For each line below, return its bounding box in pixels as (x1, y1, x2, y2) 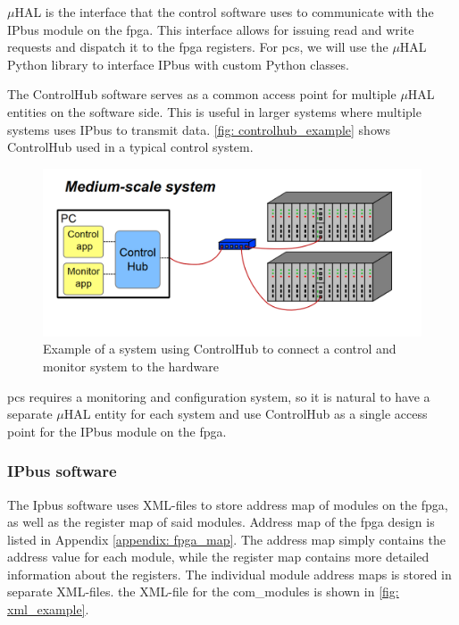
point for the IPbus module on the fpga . (7, 421, 227, 440)
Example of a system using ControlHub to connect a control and (43, 339, 396, 358)
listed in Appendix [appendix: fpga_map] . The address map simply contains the (7, 529, 446, 548)
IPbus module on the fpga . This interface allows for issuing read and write (7, 20, 414, 38)
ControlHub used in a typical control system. (7, 137, 254, 156)
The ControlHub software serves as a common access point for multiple (7, 85, 396, 104)
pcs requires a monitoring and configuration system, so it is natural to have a (7, 387, 430, 405)
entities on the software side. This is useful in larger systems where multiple (7, 102, 421, 121)
